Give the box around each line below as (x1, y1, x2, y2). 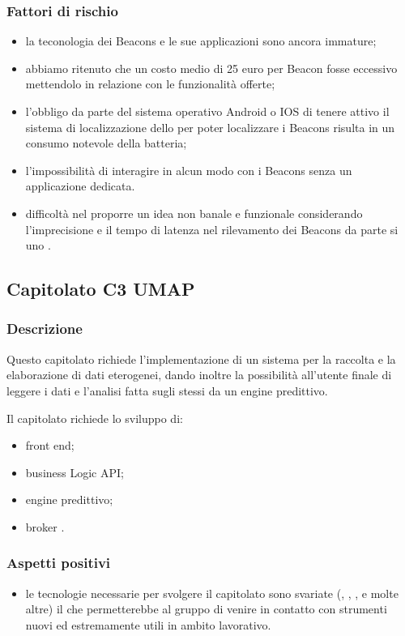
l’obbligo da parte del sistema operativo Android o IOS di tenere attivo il (25, 103, 390, 119)
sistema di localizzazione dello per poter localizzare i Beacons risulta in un (25, 118, 395, 135)
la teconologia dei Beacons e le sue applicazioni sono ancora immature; (25, 32, 377, 49)
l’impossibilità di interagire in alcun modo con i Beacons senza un (25, 161, 352, 178)
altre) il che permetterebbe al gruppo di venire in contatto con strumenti (25, 600, 387, 617)
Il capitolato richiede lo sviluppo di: (6, 409, 183, 426)
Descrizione (6, 318, 83, 339)
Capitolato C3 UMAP (6, 276, 195, 301)
